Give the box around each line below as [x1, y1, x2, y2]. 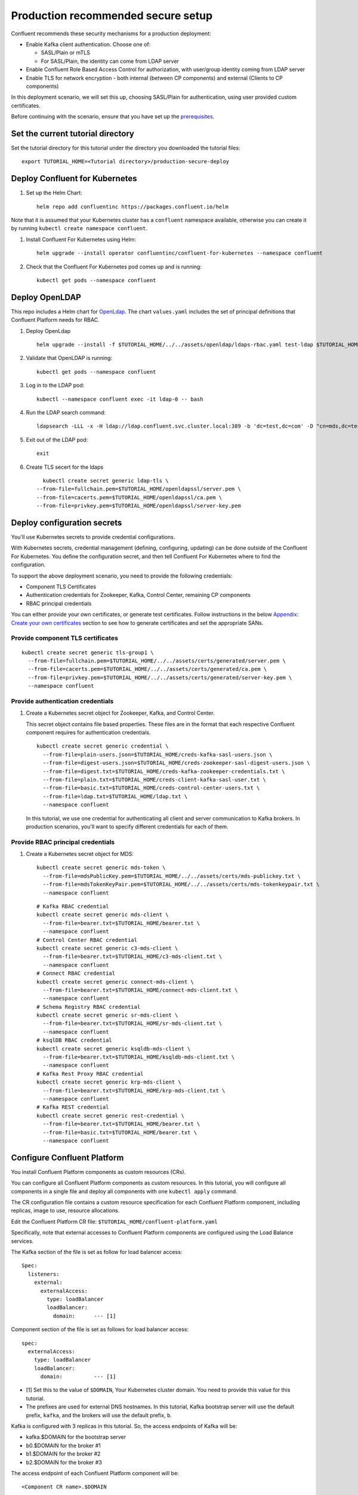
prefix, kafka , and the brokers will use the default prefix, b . [26, 1411, 172, 1418]
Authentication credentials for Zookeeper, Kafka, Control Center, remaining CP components [26, 591, 251, 599]
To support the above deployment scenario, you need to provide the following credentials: [11, 572, 233, 579]
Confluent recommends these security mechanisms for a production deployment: [11, 30, 211, 37]
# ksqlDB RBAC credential [36, 1037, 113, 1044]
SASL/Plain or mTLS [41, 49, 91, 56]
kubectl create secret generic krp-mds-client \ [36, 1079, 181, 1085]
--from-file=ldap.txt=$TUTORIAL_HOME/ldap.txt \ [42, 793, 188, 800]
